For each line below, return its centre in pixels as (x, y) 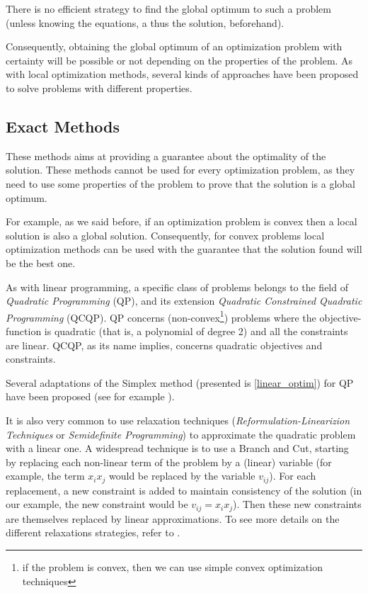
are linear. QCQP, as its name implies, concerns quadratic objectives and (164, 345)
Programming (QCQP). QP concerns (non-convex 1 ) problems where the (161, 316)
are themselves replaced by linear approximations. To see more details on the (173, 518)
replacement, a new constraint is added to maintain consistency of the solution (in (184, 490)
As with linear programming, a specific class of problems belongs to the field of (177, 287)
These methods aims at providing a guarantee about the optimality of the (166, 156)
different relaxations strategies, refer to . (93, 532)
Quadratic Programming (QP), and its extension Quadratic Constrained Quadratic (184, 301)
